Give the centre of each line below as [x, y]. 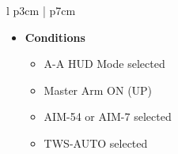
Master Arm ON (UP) [98, 90]
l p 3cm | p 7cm [41, 10]
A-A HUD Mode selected [104, 64]
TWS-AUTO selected [96, 143]
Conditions [55, 37]
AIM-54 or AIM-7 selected [108, 116]
